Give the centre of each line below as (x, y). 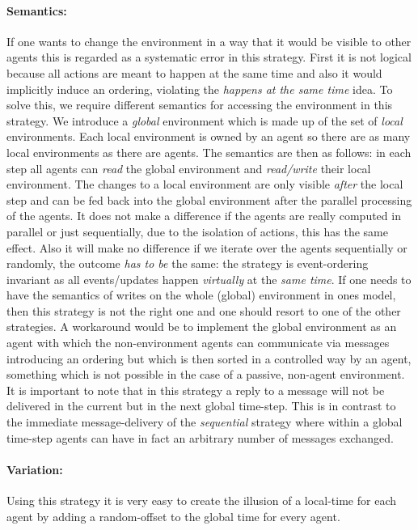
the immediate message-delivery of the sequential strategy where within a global (205, 422)
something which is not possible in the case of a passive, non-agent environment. (206, 374)
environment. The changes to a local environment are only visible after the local (205, 184)
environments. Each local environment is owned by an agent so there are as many (209, 136)
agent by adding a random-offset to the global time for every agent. (173, 516)
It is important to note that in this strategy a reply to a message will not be (196, 390)
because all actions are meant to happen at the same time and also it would (194, 72)
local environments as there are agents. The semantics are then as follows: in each (209, 152)
